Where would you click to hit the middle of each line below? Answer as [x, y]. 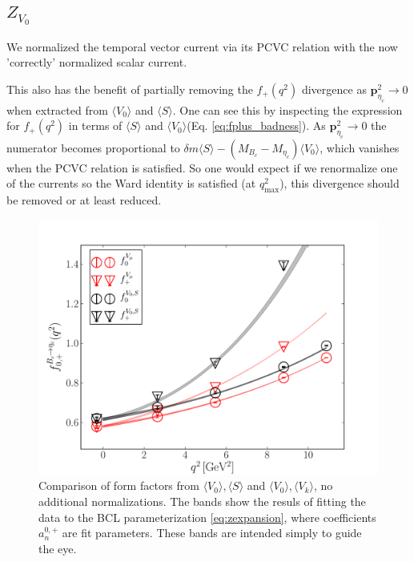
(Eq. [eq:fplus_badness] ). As [256, 125]
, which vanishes [360, 147]
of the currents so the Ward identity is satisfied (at [131, 183]
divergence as [334, 89]
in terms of [95, 125]
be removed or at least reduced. [84, 200]
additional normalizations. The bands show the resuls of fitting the [202, 501]
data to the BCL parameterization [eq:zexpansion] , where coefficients [207, 517]
